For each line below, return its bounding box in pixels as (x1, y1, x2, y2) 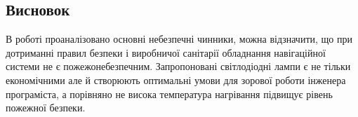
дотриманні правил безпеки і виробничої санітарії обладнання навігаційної (6, 45, 326, 60)
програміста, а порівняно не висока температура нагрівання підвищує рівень (6, 86, 333, 101)
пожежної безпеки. (6, 100, 86, 115)
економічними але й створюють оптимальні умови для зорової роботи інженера (6, 72, 346, 87)
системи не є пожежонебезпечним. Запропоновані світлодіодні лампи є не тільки (6, 59, 351, 74)
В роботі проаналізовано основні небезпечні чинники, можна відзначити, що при (6, 32, 352, 46)
